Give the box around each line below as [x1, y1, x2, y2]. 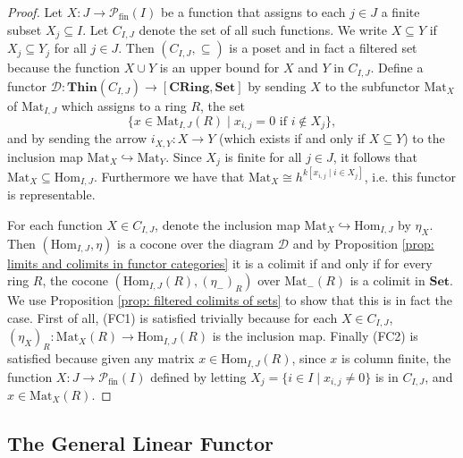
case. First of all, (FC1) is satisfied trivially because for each [7, 308, 338, 327]
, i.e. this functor [364, 166, 457, 185]
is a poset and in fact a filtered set [229, 38, 417, 57]
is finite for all [224, 147, 302, 165]
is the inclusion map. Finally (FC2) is [212, 327, 418, 345]
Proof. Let [7, 3, 63, 21]
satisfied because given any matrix [7, 349, 195, 368]
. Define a [370, 58, 424, 77]
